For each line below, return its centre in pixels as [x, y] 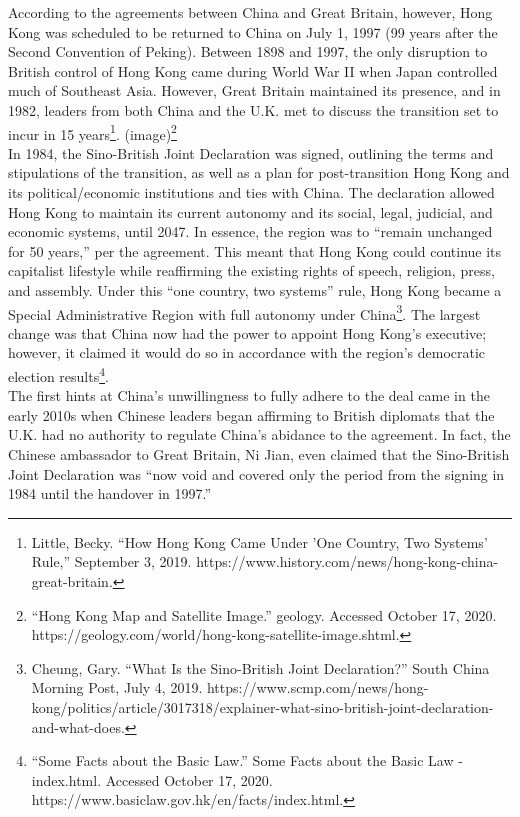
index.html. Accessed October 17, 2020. [152, 779]
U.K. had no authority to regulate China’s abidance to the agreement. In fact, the [259, 434]
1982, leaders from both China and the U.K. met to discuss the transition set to [253, 109]
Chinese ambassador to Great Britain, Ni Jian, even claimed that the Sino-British [259, 454]
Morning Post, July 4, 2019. [117, 687]
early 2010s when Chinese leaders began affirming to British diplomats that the [251, 414]
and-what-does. [78, 726]
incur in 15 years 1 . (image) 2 [92, 132]
